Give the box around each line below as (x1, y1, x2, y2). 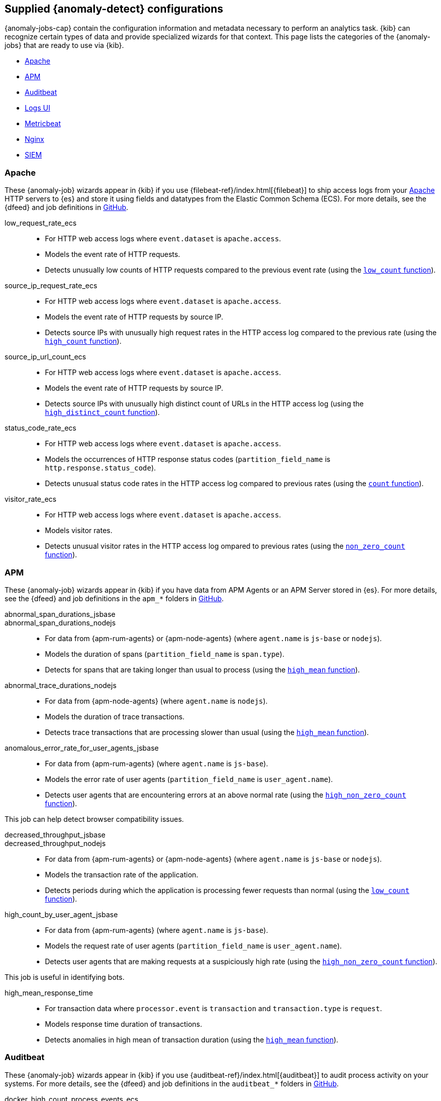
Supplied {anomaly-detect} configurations (5, 3, 224, 15)
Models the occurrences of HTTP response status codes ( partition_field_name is (45, 455, 330, 464)
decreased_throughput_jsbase (5, 830, 105, 839)
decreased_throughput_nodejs (5, 838, 106, 848)
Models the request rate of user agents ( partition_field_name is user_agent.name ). (45, 941, 342, 950)
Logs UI (25, 103, 50, 113)
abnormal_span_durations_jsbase (5, 609, 116, 618)
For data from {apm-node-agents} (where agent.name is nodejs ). (45, 696, 268, 705)
